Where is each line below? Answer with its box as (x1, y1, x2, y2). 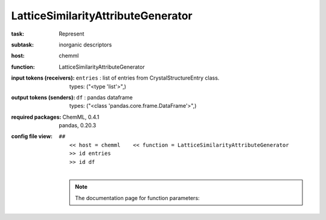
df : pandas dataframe (76, 93, 133, 101)
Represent (59, 30, 85, 37)
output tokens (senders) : (11, 93, 75, 101)
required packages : (11, 113, 62, 121)
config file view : (11, 133, 53, 140)
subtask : (11, 41, 34, 48)
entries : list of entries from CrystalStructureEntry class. (75, 74, 220, 81)
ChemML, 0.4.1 (62, 113, 100, 121)
